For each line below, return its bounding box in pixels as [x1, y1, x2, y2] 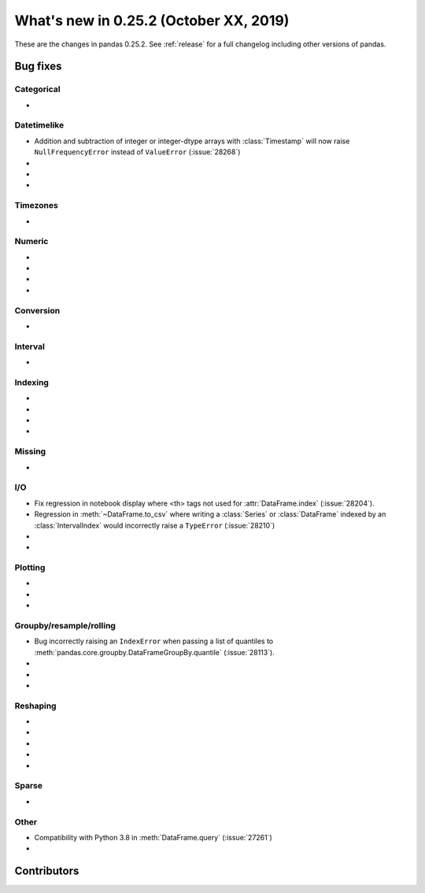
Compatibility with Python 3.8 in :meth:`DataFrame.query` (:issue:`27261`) [34, 832, 273, 842]
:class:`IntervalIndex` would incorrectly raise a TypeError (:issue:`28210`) [34, 521, 275, 530]
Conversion [14, 305, 61, 316]
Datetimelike [14, 120, 65, 131]
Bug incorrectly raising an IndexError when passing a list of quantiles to [34, 636, 274, 646]
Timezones [14, 200, 58, 211]
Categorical [14, 83, 61, 94]
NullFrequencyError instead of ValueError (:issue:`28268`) [34, 147, 241, 157]
